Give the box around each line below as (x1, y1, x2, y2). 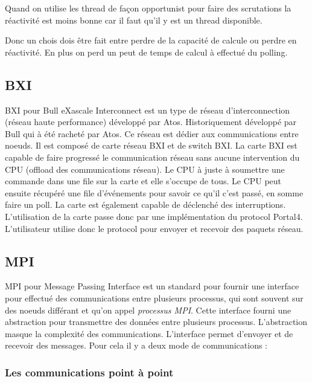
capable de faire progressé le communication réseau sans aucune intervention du (5, 150, 300, 163)
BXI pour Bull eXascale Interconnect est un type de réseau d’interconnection (5, 103, 290, 116)
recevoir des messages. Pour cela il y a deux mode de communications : (5, 339, 268, 352)
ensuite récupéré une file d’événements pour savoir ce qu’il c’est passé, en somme (5, 186, 304, 199)
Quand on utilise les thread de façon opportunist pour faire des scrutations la (5, 2, 291, 14)
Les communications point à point (5, 364, 174, 379)
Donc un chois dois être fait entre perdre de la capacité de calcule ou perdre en (5, 34, 297, 47)
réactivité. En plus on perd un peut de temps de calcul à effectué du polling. (5, 45, 288, 58)
